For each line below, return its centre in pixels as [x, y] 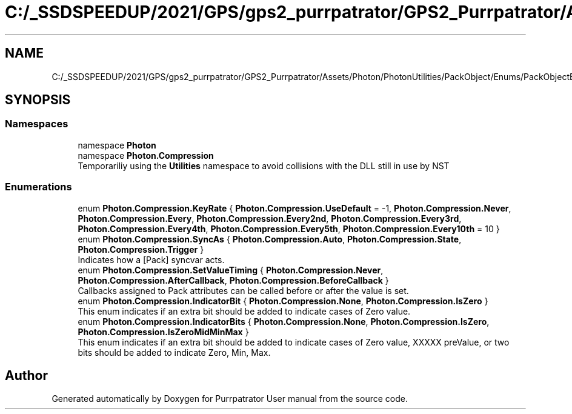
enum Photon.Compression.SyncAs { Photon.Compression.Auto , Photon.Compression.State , [270, 239]
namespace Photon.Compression [146, 155]
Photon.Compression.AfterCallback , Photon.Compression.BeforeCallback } [233, 280]
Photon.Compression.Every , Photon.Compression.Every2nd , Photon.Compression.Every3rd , [270, 218]
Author [26, 375]
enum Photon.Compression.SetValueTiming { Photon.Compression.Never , [231, 270]
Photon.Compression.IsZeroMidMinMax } [163, 332]
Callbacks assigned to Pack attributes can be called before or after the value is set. [243, 290]
